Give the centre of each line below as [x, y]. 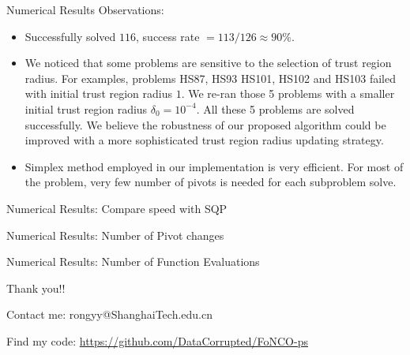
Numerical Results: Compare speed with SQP [117, 208]
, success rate [168, 36]
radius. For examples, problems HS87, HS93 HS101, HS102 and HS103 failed [210, 78]
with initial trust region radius [98, 93]
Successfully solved [70, 36]
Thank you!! [36, 288]
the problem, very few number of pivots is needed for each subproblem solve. [211, 182]
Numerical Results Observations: [85, 9]
